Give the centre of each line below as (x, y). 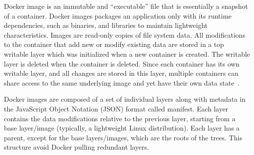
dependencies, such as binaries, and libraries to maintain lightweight (106, 25)
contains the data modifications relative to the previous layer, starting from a (120, 118)
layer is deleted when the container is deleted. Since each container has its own (122, 63)
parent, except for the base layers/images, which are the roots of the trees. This (123, 137)
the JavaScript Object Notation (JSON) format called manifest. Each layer (116, 108)
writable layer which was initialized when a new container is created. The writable (127, 54)
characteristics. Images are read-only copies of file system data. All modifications (125, 34)
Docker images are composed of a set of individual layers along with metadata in (125, 99)
